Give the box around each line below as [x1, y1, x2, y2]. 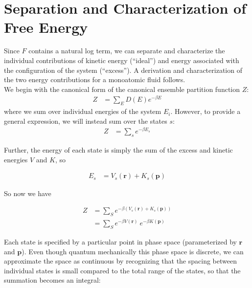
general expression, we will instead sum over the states [4, 115, 167, 126]
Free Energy [4, 17, 88, 37]
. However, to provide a [170, 106, 241, 116]
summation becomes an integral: [4, 275, 101, 285]
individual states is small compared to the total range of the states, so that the [4, 265, 241, 275]
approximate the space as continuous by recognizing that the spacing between [4, 256, 237, 266]
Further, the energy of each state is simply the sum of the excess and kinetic [4, 145, 233, 155]
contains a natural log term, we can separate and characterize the [28, 45, 225, 56]
